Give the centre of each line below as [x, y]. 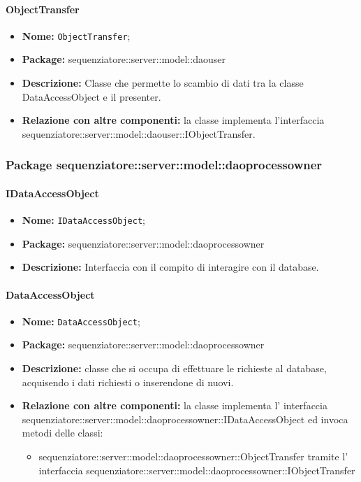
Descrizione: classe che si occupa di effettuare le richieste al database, [174, 368]
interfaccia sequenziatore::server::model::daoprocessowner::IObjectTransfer [197, 470]
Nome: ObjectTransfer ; [76, 35]
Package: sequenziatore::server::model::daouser [124, 59]
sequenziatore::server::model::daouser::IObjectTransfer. [139, 133]
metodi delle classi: [62, 433]
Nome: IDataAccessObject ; [83, 220]
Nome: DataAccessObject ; [81, 321]
